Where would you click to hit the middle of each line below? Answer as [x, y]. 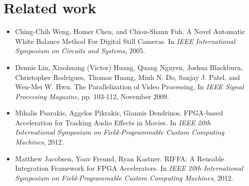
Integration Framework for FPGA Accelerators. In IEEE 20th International [129, 168]
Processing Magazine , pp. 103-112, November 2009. [92, 96]
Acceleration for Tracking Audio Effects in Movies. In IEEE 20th [113, 122]
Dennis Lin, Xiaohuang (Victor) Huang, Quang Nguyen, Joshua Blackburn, [129, 67]
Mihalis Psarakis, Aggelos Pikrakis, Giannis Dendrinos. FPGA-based [119, 113]
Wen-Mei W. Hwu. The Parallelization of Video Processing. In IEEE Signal [129, 87]
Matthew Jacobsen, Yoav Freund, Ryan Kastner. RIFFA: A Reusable [120, 158]
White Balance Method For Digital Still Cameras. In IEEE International [125, 41]
